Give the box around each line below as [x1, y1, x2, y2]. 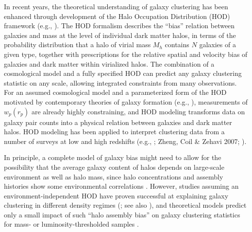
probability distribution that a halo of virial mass [4, 39, 151, 50]
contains [165, 39, 189, 50]
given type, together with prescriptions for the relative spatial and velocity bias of [4, 49, 248, 59]
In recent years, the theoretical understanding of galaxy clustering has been [4, 1, 228, 11]
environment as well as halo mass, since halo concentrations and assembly [4, 171, 223, 181]
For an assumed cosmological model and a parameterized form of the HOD [4, 87, 227, 97]
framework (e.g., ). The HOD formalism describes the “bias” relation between [4, 20, 235, 31]
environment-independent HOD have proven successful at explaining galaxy [4, 190, 229, 200]
